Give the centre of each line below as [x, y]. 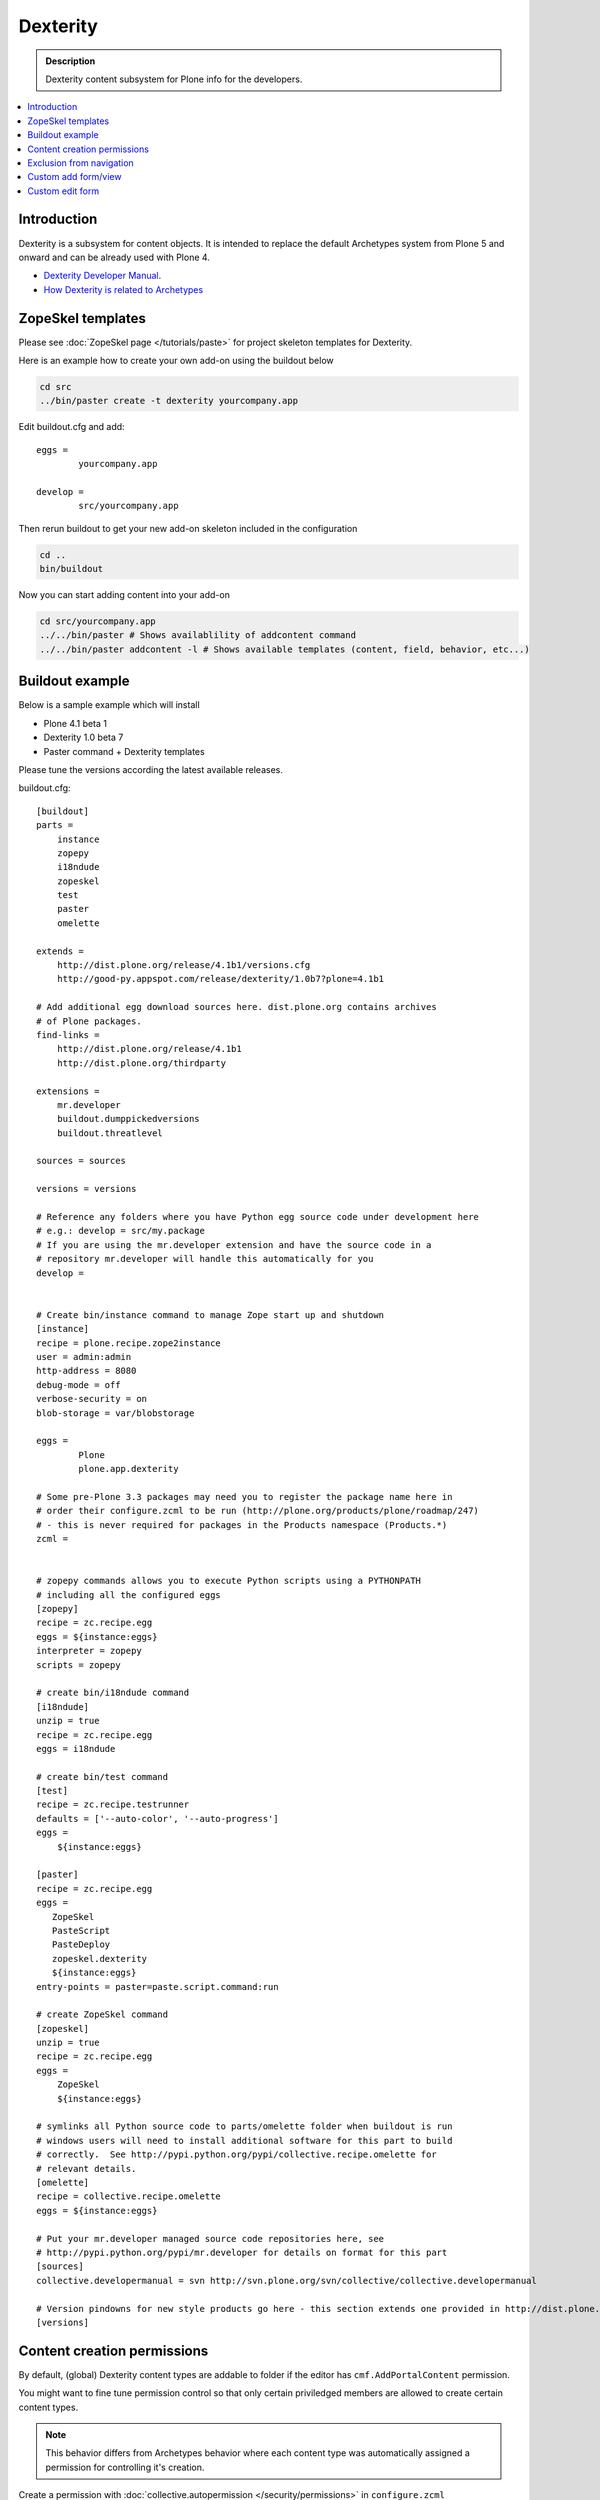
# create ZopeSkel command [102, 2014]
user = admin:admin [84, 1356]
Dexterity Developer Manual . [102, 276]
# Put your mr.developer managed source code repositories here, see [210, 2238]
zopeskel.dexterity [99, 1958]
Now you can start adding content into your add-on [124, 595]
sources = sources [81, 1161]
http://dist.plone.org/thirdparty [141, 1063]
